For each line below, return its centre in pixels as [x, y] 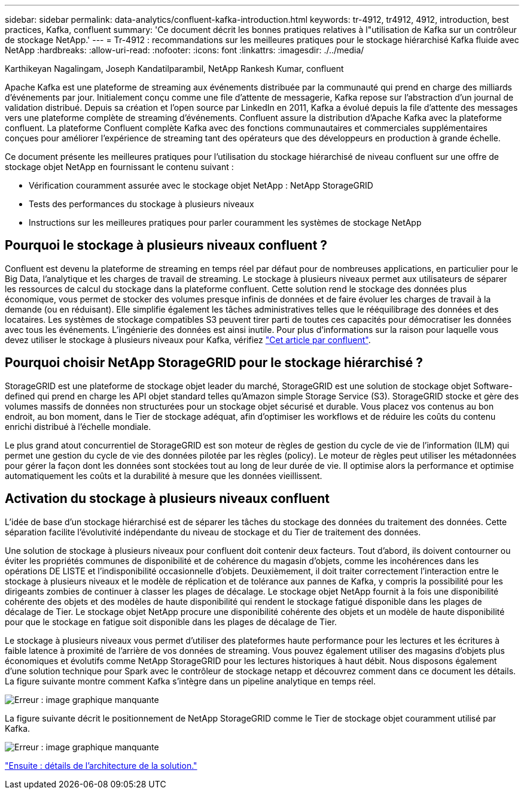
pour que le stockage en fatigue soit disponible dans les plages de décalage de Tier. [171, 622]
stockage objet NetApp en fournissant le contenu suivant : [119, 167]
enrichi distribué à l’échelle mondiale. [78, 426]
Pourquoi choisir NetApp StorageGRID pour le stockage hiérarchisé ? [214, 363]
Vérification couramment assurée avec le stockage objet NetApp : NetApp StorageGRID [201, 185]
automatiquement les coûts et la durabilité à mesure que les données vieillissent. [164, 475]
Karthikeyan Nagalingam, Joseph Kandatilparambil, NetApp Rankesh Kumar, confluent [174, 69]
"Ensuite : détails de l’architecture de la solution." [101, 765]
